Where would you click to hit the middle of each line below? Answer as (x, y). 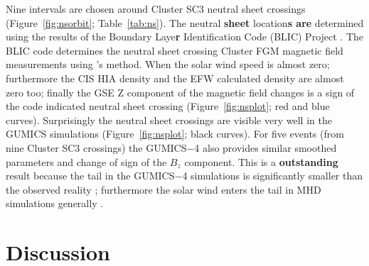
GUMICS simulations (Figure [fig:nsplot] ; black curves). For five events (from (175, 134)
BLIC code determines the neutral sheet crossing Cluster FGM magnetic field (175, 50)
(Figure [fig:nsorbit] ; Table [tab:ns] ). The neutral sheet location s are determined (185, 22)
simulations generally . (55, 203)
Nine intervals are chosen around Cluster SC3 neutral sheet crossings (156, 9)
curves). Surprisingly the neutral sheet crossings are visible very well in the (169, 120)
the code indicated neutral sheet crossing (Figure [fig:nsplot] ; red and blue (168, 106)
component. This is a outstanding (261, 161)
